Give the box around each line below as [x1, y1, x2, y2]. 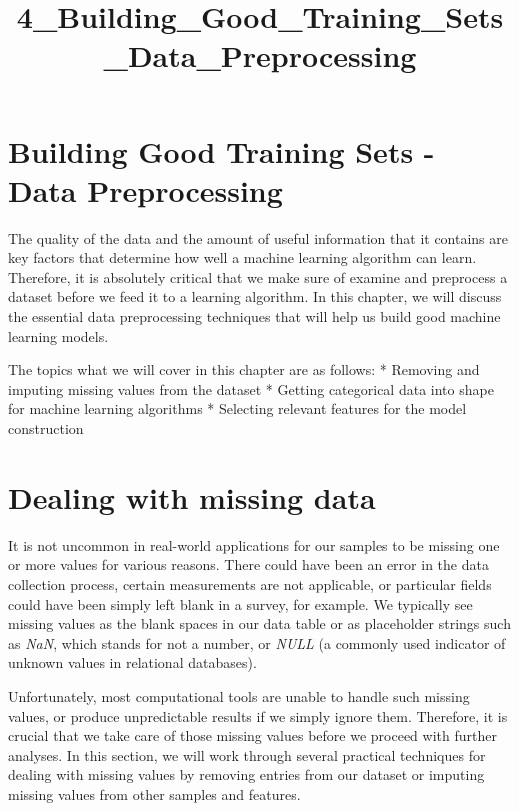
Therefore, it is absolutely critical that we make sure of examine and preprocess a [8, 266, 508, 287]
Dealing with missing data [8, 476, 376, 517]
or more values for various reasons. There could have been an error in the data [8, 554, 489, 575]
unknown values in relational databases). [8, 652, 257, 673]
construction [8, 418, 84, 439]
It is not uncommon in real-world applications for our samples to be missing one [8, 534, 500, 555]
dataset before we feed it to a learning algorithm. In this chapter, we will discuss [8, 286, 502, 307]
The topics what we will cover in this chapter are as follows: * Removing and [8, 359, 480, 380]
